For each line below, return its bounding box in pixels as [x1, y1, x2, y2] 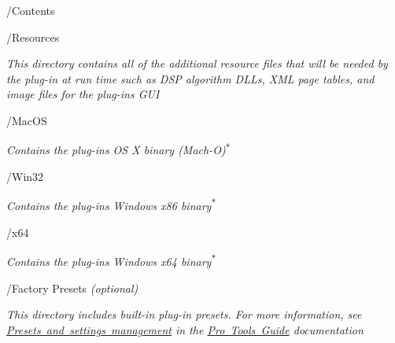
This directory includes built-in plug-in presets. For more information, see [6, 306, 362, 323]
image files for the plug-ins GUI [6, 86, 160, 102]
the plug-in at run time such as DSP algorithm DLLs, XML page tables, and [6, 70, 375, 87]
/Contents [6, 2, 55, 18]
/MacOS [6, 112, 47, 128]
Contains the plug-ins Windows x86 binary [6, 197, 212, 214]
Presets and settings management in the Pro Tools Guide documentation [6, 321, 364, 337]
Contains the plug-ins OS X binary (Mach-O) [6, 142, 226, 158]
